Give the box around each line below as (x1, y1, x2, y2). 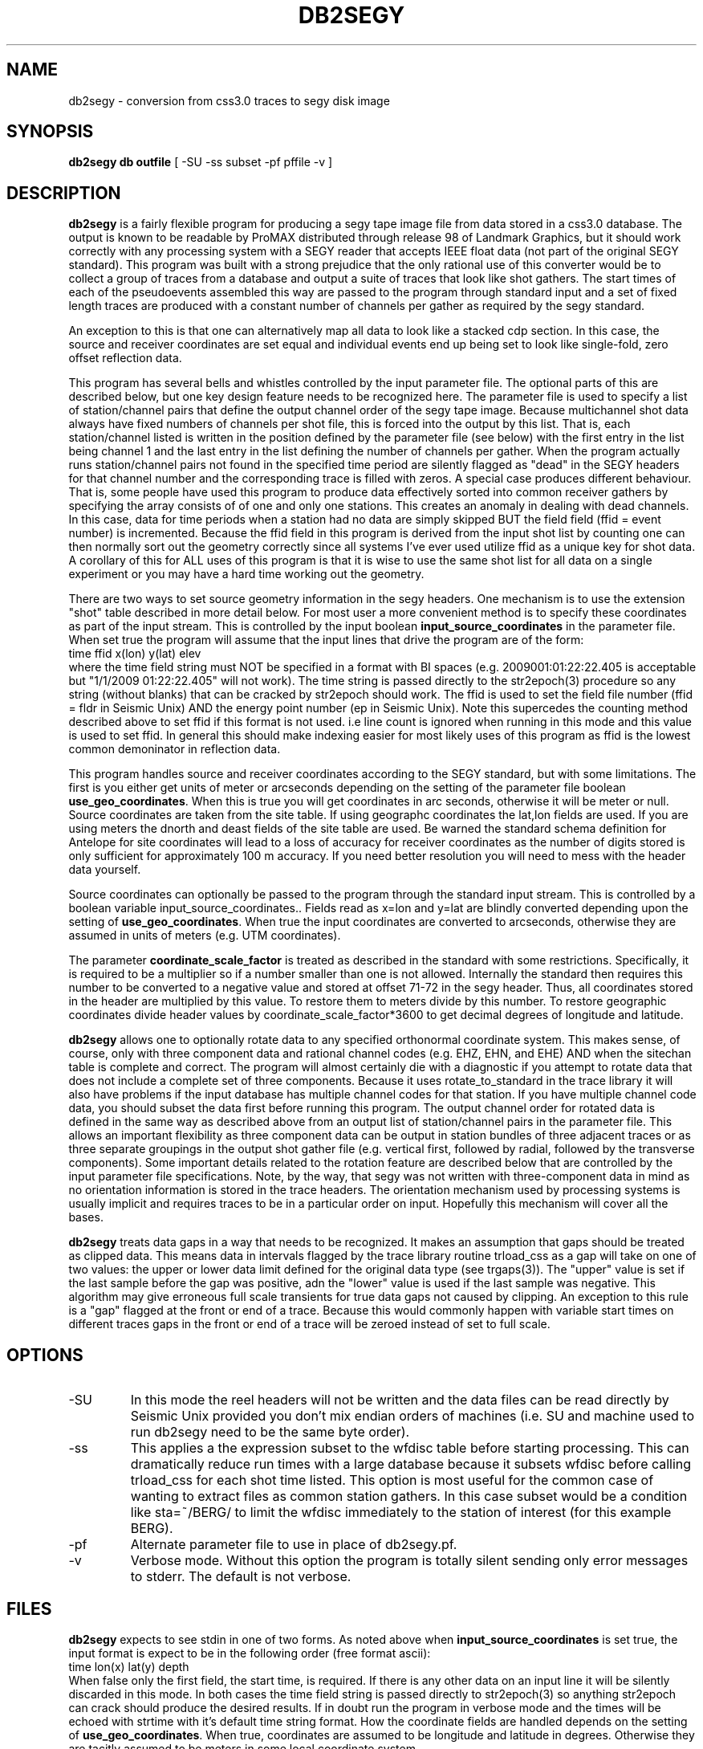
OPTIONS (6, 1344, 83, 1365)
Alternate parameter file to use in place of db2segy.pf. (130, 1536, 457, 1553)
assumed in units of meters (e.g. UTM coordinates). (68, 928, 341, 943)
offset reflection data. (68, 351, 182, 365)
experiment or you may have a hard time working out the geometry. (68, 567, 425, 581)
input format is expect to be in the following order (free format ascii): (68, 1645, 431, 1660)
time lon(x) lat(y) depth (68, 1659, 189, 1674)
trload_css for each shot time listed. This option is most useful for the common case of (130, 1472, 654, 1489)
